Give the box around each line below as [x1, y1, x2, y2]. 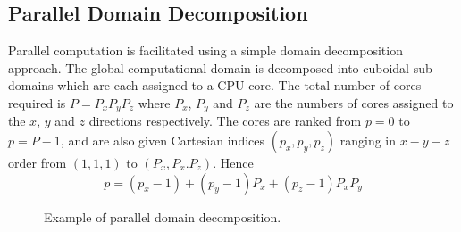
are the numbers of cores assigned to [254, 93, 454, 112]
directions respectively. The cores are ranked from [88, 112, 362, 130]
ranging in [339, 131, 397, 150]
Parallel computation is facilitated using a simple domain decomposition [8, 41, 403, 60]
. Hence [213, 153, 254, 172]
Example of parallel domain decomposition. [44, 207, 281, 226]
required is [8, 93, 66, 112]
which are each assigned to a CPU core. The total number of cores [57, 76, 422, 95]
